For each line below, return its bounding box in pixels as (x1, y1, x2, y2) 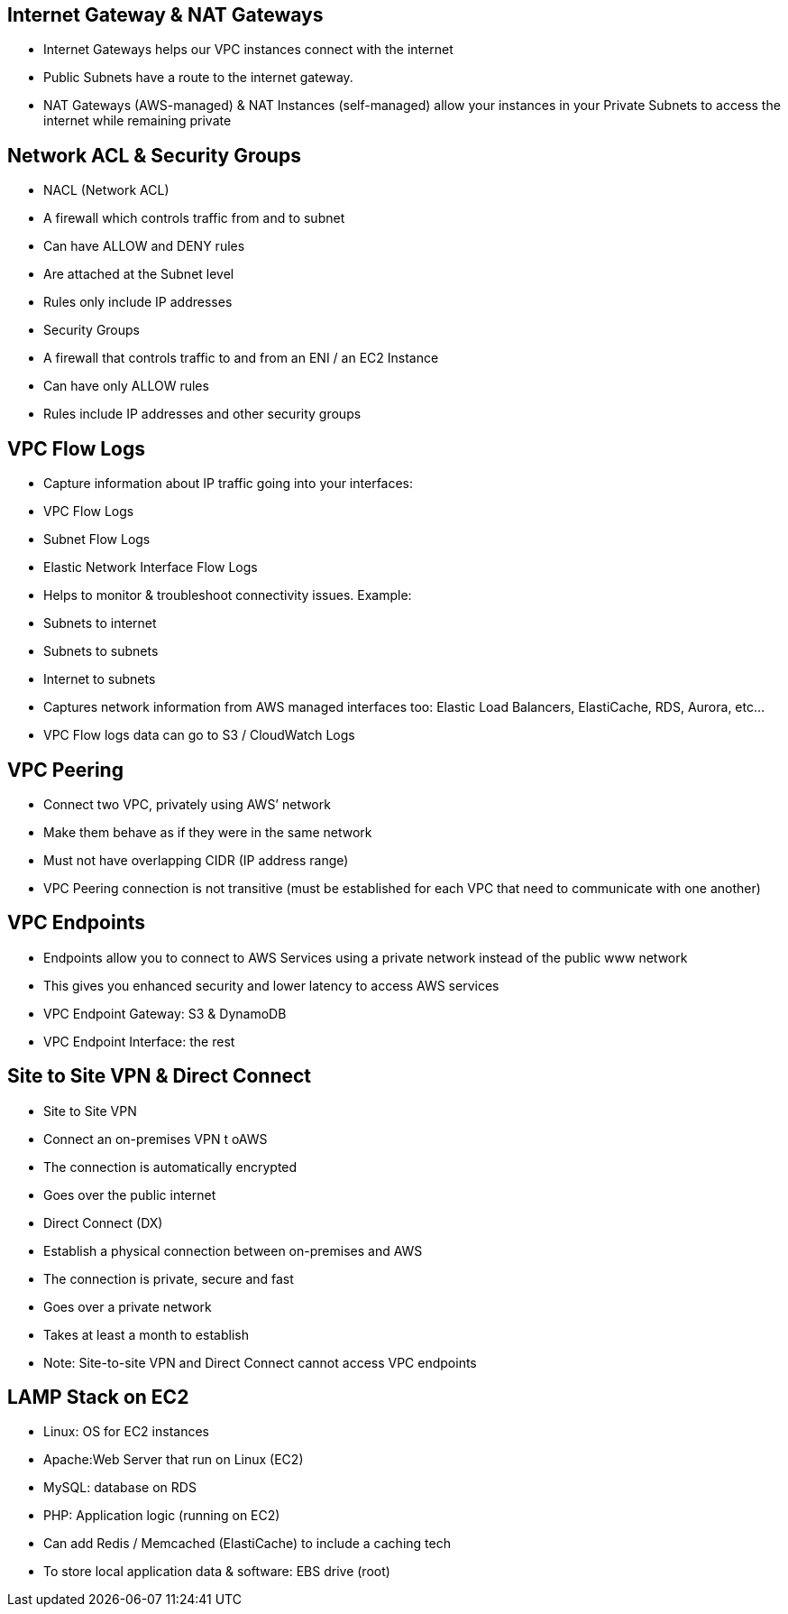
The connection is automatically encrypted (43, 1158, 298, 1175)
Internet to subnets (43, 671, 156, 687)
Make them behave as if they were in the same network (43, 824, 372, 840)
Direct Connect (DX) (43, 1214, 163, 1231)
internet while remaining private (43, 113, 232, 129)
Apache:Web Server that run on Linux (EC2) (43, 1452, 304, 1468)
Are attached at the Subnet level (43, 266, 234, 282)
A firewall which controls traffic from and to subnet (43, 210, 345, 226)
